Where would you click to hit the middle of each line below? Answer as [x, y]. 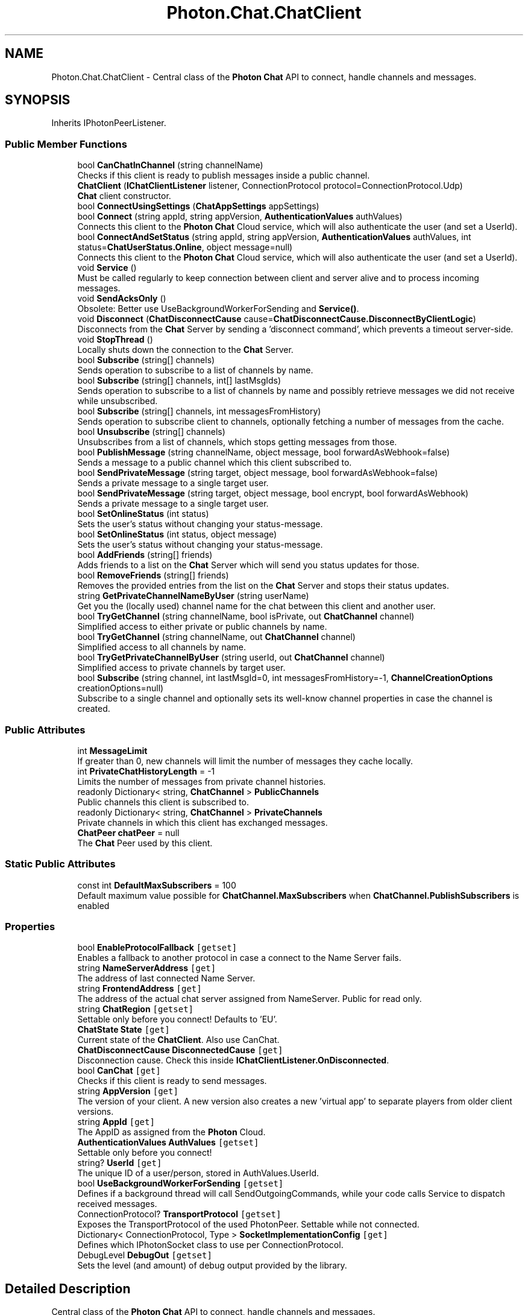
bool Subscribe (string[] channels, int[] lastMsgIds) [179, 381]
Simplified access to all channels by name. [162, 647]
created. [94, 709]
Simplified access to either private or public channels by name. [202, 627]
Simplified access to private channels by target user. [181, 668]
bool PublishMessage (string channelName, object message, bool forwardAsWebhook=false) [263, 452]
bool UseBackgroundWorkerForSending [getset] [181, 1183]
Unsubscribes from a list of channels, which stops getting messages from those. [237, 442]
